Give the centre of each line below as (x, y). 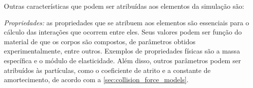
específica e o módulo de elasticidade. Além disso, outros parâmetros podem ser (123, 60)
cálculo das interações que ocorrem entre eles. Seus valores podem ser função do (123, 32)
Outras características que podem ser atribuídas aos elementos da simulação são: (124, 6)
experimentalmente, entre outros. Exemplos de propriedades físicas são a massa (122, 51)
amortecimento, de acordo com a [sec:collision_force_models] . (96, 79)
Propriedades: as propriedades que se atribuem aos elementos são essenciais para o (126, 22)
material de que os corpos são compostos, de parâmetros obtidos (100, 41)
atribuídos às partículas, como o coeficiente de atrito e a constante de (107, 70)
